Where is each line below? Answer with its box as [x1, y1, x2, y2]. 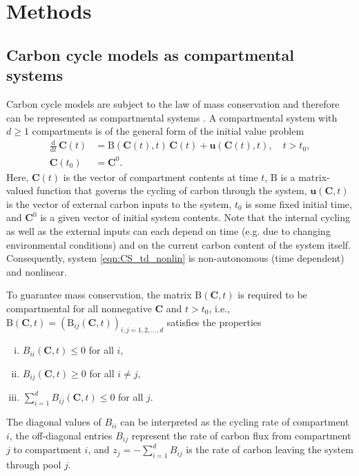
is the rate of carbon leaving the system [186, 442, 353, 457]
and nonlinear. [6, 264, 67, 278]
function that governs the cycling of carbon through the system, [36, 183, 307, 198]
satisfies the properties [166, 314, 262, 329]
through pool [6, 457, 61, 472]
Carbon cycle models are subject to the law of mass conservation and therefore [6, 96, 340, 111]
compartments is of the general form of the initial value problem [32, 124, 304, 138]
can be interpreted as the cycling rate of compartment [120, 415, 349, 429]
